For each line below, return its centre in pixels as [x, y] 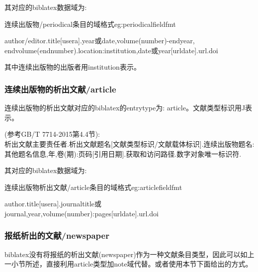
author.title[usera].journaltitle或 [53, 204]
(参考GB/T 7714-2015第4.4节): [52, 134]
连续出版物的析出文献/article [60, 89]
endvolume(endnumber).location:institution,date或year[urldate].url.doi [111, 50]
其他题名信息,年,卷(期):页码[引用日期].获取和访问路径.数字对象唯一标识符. [123, 153]
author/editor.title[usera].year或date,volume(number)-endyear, [100, 41]
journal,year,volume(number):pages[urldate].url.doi [82, 213]
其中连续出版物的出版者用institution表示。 [73, 67]
